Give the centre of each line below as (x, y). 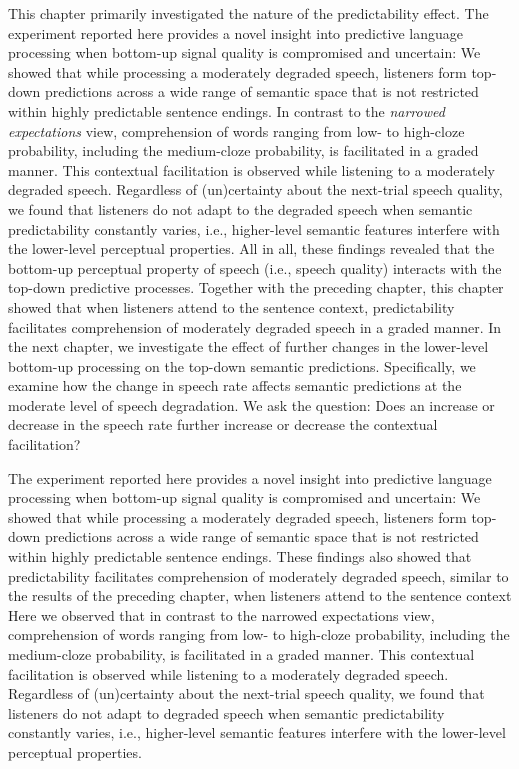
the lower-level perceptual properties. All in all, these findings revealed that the (251, 248)
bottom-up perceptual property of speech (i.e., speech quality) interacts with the (255, 267)
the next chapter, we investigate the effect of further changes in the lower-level (248, 346)
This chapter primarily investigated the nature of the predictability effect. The (248, 13)
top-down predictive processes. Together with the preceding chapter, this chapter (256, 287)
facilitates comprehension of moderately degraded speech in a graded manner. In (255, 326)
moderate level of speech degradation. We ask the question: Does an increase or (251, 404)
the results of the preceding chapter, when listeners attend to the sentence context (260, 595)
